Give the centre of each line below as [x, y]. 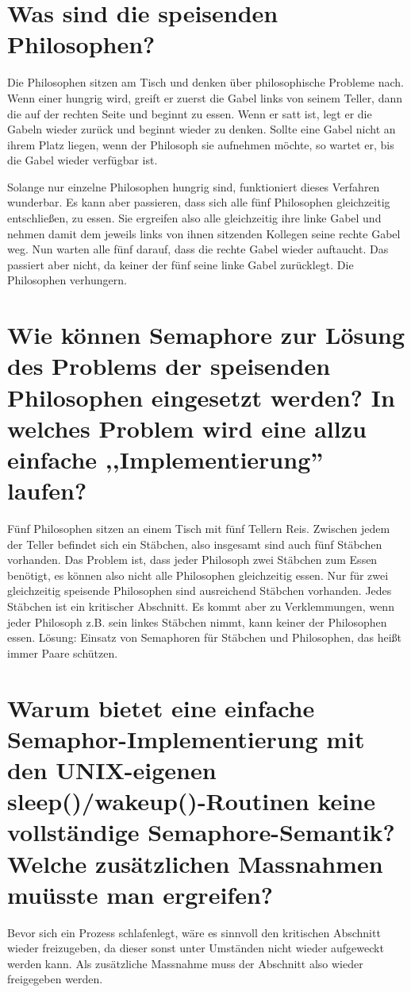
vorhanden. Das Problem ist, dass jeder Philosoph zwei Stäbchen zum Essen [192, 560]
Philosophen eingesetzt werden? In [201, 397]
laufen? [47, 490]
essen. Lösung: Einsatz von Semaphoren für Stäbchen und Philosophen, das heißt [205, 637]
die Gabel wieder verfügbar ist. [83, 160]
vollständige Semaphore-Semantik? [201, 832]
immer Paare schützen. [63, 652]
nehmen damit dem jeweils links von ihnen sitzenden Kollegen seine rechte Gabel [204, 233]
